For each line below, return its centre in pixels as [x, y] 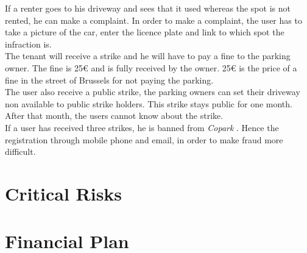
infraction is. [28, 44]
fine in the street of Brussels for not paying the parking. [109, 80]
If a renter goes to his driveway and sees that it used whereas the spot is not [148, 8]
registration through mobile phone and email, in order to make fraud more [144, 139]
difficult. [20, 151]
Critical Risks [64, 193]
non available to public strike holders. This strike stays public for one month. [149, 103]
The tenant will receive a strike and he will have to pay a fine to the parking [148, 56]
